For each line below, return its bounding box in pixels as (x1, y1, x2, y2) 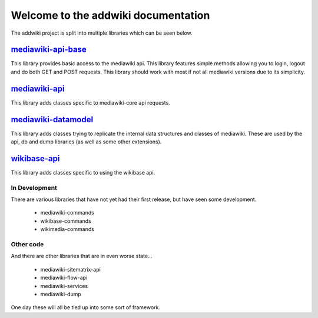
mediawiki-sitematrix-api (40, 266, 101, 273)
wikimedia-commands (40, 226, 94, 233)
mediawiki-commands (40, 209, 94, 216)
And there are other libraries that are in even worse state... (11, 253, 153, 260)
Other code (11, 240, 44, 249)
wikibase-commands (40, 217, 91, 225)
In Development (11, 183, 57, 192)
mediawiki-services (40, 282, 88, 289)
